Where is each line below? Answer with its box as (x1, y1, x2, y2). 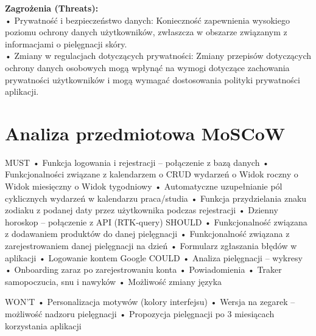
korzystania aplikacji (5, 319, 82, 332)
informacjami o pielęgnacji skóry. (5, 37, 127, 50)
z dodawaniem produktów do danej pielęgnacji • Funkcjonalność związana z (5, 227, 290, 240)
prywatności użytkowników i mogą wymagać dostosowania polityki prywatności (5, 73, 300, 86)
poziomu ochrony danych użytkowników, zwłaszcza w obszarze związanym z (5, 26, 287, 38)
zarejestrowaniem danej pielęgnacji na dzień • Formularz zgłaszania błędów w (5, 239, 297, 252)
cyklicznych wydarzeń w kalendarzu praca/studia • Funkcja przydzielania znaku (5, 191, 307, 204)
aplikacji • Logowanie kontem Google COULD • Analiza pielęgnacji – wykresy (5, 251, 303, 264)
